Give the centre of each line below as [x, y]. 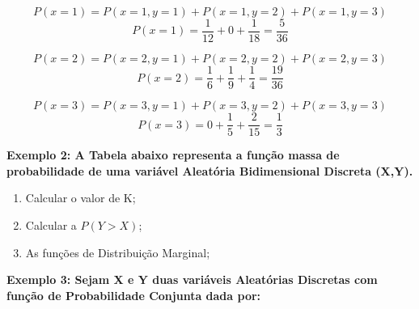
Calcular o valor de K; [80, 198]
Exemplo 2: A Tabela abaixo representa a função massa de [173, 155]
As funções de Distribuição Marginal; [118, 252]
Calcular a [51, 224]
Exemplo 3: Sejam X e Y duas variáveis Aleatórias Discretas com [192, 279]
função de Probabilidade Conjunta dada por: [134, 295]
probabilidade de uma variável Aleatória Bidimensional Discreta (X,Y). [210, 170]
